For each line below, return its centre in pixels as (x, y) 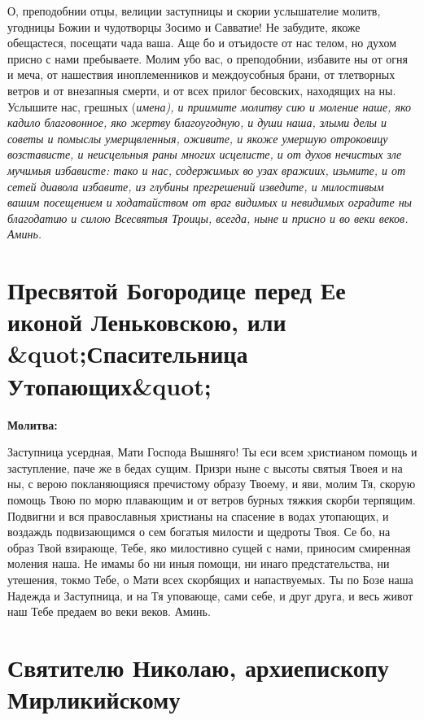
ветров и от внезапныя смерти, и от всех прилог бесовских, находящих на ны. (202, 90)
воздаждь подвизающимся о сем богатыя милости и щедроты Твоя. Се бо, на (199, 532)
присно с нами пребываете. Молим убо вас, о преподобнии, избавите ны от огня (208, 58)
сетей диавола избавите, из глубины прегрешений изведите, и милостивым (196, 186)
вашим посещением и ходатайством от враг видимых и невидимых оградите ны (210, 202)
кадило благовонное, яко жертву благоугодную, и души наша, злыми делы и (197, 122)
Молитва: (33, 424)
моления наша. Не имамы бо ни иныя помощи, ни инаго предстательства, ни (199, 563)
